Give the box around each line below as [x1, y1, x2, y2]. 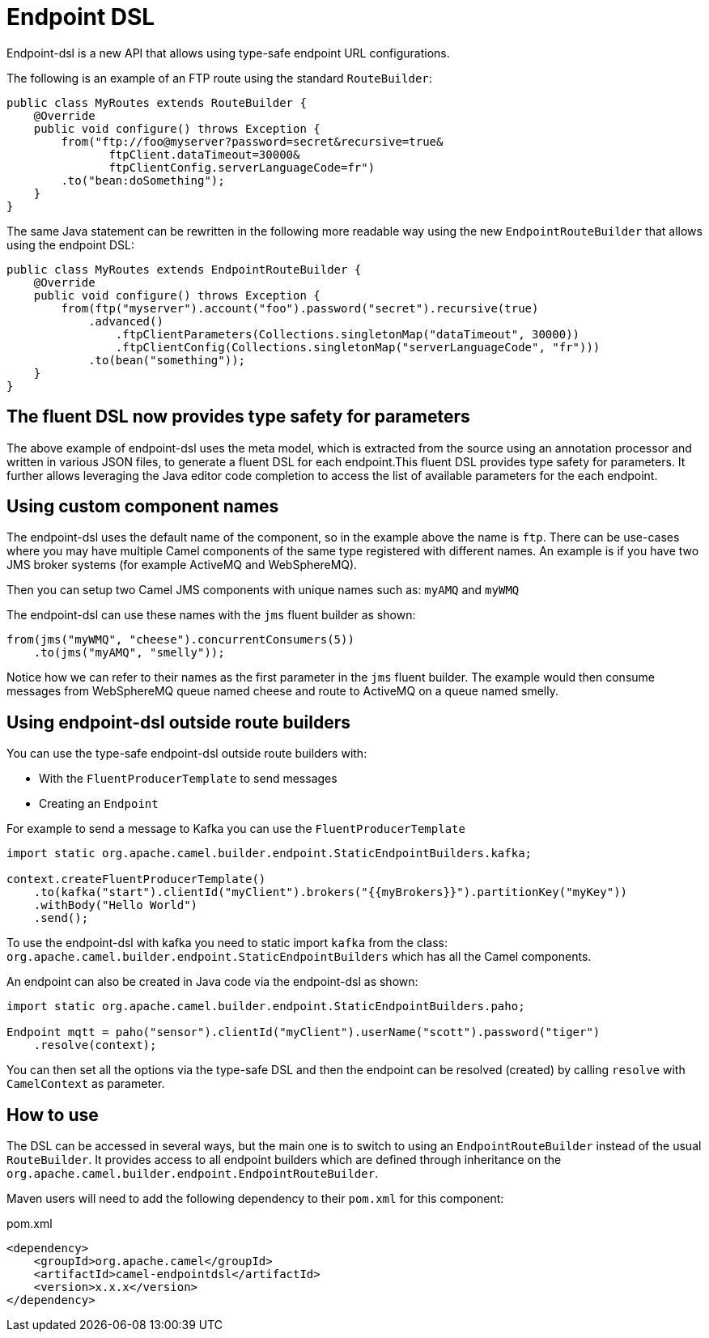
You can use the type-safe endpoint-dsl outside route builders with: [6, 746, 367, 761]
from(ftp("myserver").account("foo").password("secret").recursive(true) [61, 301, 539, 315]
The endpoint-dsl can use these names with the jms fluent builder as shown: [6, 608, 416, 622]
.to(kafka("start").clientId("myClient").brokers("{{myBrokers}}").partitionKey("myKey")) [33, 886, 628, 899]
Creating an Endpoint [39, 796, 159, 811]
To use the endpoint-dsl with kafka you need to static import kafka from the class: [6, 936, 448, 950]
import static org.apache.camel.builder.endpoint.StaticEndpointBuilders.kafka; [6, 847, 533, 860]
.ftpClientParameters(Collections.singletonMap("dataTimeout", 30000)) [115, 327, 580, 341]
